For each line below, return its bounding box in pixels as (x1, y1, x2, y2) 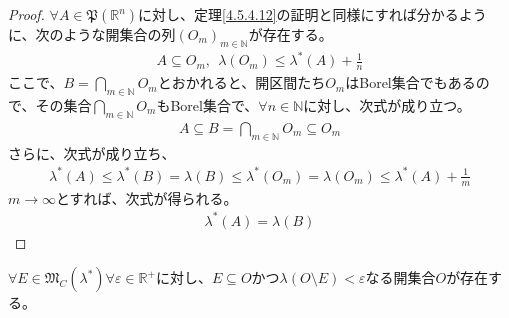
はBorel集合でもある (345, 72, 476, 93)
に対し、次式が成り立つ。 (303, 94, 471, 115)
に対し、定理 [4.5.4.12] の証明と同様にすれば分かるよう (138, 4, 487, 24)
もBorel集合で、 (156, 94, 259, 115)
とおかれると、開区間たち (157, 72, 326, 93)
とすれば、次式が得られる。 (56, 187, 238, 208)
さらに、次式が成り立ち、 (8, 142, 176, 163)
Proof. (8, 4, 45, 24)
